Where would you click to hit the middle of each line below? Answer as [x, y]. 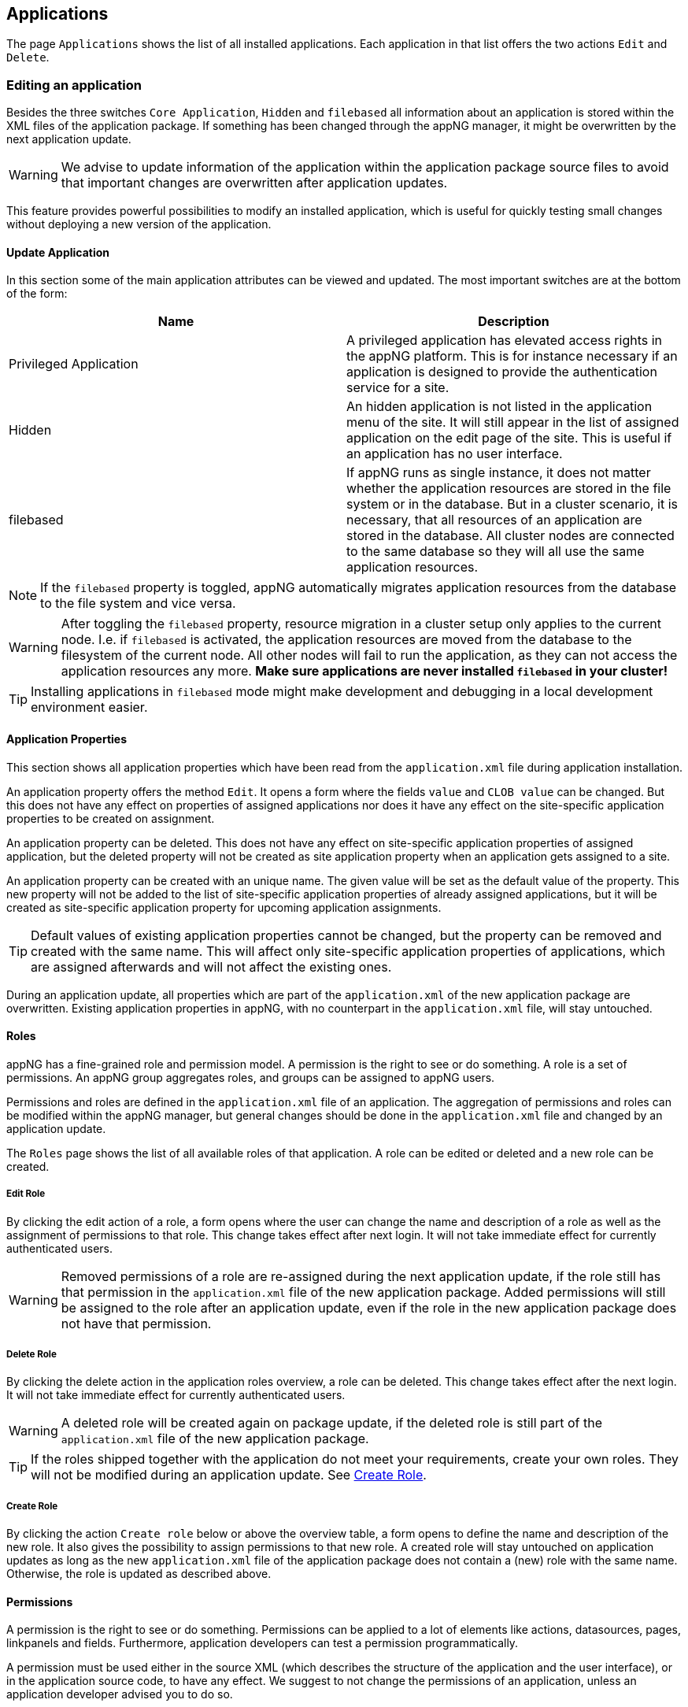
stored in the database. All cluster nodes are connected [510, 536]
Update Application [58, 252]
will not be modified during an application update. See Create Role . [229, 1475]
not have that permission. [136, 1323]
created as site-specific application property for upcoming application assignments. [224, 907]
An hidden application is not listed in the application [499, 407]
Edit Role [26, 1194]
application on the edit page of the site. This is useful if [509, 438]
